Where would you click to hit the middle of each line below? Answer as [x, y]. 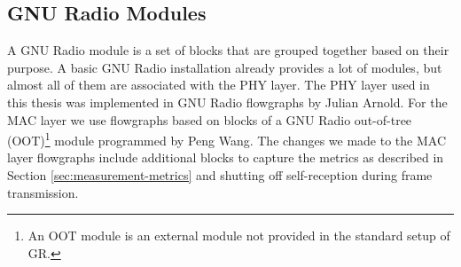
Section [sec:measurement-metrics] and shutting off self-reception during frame [220, 175]
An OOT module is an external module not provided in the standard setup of [239, 236]
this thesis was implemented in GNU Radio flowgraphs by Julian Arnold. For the [227, 102]
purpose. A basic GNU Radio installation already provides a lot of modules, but [225, 67]
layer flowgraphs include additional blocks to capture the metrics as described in [226, 157]
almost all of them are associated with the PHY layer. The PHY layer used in [219, 85]
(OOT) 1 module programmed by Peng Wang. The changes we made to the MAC [227, 139]
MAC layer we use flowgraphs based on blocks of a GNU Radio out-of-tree [210, 119]
